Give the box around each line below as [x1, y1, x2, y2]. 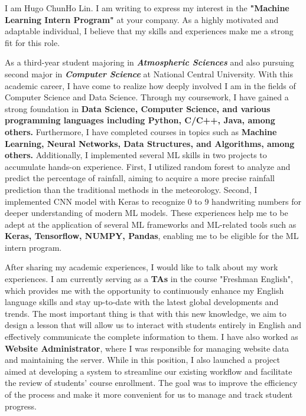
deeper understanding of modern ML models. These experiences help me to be [5, 207, 288, 219]
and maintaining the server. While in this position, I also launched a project [5, 353, 280, 366]
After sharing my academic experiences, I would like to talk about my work [5, 261, 278, 273]
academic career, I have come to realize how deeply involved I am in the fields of [5, 79, 296, 91]
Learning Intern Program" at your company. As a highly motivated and [5, 13, 279, 25]
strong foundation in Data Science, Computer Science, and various [5, 102, 271, 114]
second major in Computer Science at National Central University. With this [5, 67, 293, 80]
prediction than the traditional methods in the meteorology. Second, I [5, 183, 258, 195]
